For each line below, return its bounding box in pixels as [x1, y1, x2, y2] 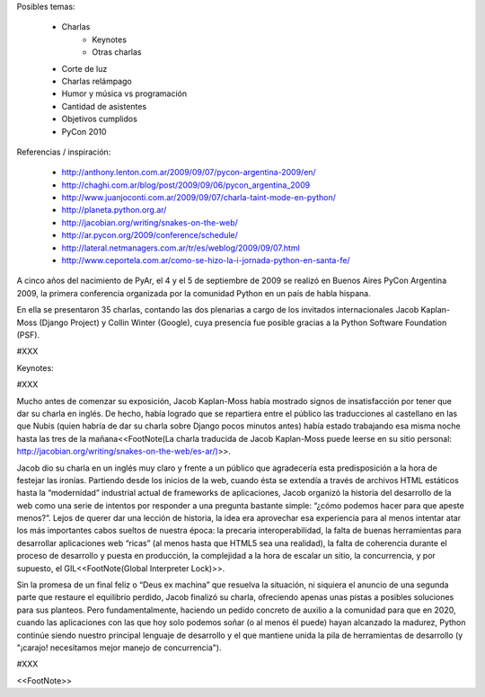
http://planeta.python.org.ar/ [61, 205, 167, 216]
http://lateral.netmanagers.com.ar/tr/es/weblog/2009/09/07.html [61, 243, 300, 253]
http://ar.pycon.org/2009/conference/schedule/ [61, 230, 238, 241]
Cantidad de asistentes [61, 101, 147, 111]
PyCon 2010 [61, 126, 107, 137]
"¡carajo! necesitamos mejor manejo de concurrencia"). [16, 642, 222, 653]
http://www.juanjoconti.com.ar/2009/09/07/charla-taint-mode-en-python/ [61, 192, 337, 203]
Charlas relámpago [61, 75, 132, 86]
